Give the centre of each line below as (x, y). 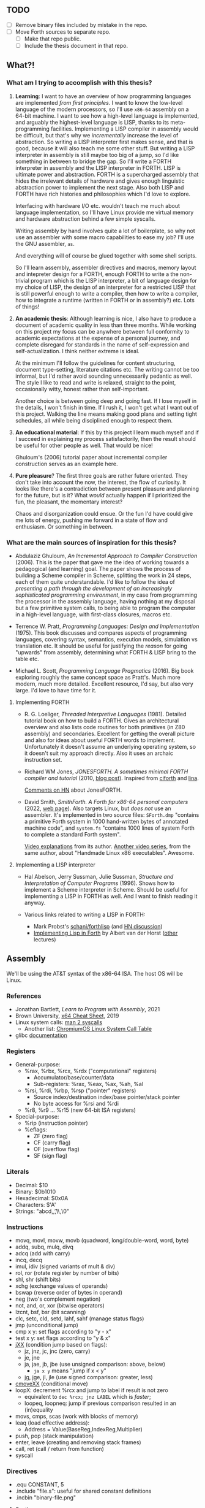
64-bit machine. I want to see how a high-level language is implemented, (107, 115)
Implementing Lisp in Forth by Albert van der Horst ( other (106, 933)
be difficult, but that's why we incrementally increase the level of (97, 135)
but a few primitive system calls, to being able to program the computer (105, 608)
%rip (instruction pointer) (56, 1123)
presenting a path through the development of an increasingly (94, 589)
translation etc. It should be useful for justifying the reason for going (101, 646)
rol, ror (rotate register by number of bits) (67, 1273)
